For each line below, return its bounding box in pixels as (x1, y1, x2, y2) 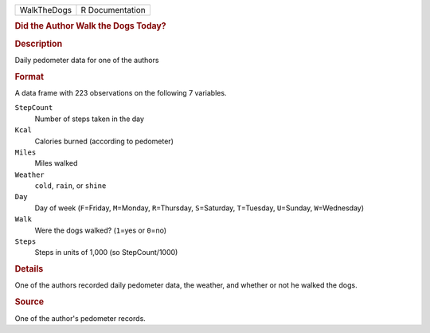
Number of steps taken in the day (34, 114, 145, 123)
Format (14, 71, 44, 82)
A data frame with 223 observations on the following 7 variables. (14, 88, 227, 97)
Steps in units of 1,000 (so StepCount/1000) (34, 248, 178, 257)
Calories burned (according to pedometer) (34, 136, 174, 146)
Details (14, 264, 44, 275)
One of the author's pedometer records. (14, 313, 147, 323)
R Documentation (80, 5, 147, 15)
